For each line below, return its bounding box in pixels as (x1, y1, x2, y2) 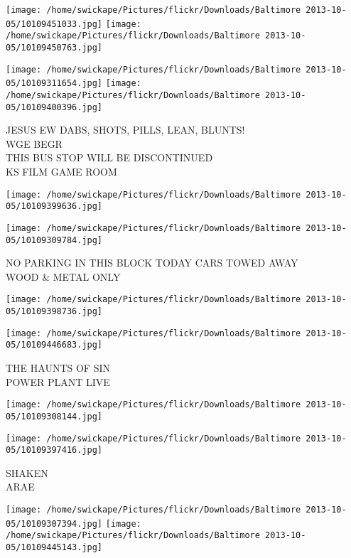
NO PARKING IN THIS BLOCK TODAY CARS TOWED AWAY (6, 255, 298, 270)
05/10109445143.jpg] (6, 542, 103, 553)
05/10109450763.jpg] (6, 42, 103, 53)
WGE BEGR (6, 136, 63, 151)
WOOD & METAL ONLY (6, 269, 121, 284)
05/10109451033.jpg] (6, 18, 103, 29)
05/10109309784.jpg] (6, 235, 103, 245)
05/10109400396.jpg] (6, 102, 103, 112)
